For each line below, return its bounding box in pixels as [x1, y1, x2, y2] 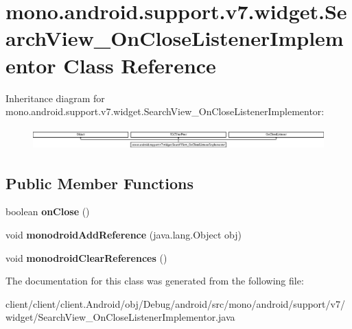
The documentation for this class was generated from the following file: [5, 273, 304, 288]
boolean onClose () [5, 204, 90, 219]
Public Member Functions [5, 172, 193, 193]
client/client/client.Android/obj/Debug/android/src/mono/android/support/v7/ [5, 296, 345, 310]
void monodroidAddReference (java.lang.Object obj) [5, 228, 242, 241]
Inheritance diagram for [5, 90, 105, 105]
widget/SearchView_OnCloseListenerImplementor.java [5, 310, 235, 324]
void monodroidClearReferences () [5, 250, 167, 265]
